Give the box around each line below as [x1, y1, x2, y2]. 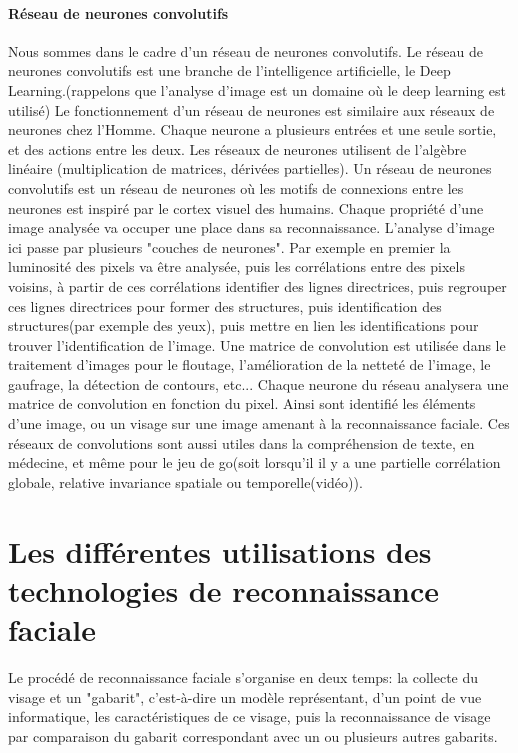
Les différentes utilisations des [8, 530, 432, 571]
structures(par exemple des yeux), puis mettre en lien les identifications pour [8, 315, 479, 336]
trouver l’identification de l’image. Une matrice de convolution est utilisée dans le [8, 334, 506, 355]
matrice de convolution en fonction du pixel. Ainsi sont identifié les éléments [8, 393, 476, 414]
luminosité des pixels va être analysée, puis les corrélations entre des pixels [8, 256, 465, 277]
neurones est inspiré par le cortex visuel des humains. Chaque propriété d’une [8, 197, 484, 218]
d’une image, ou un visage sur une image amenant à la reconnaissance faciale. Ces [8, 413, 510, 434]
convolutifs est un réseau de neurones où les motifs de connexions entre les [8, 177, 464, 198]
